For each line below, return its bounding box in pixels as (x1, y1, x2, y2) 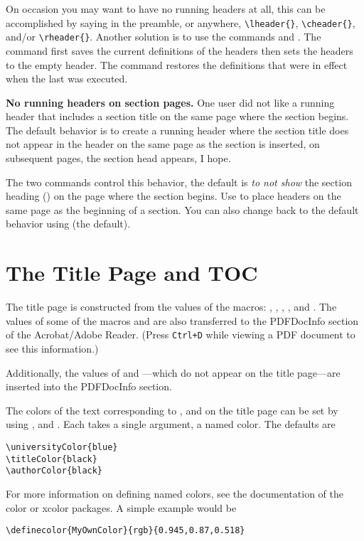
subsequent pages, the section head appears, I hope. (6, 151, 231, 166)
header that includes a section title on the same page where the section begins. (6, 109, 349, 124)
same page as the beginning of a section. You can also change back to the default (6, 202, 359, 217)
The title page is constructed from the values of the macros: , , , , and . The (6, 299, 337, 314)
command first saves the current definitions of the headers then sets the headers (6, 43, 353, 58)
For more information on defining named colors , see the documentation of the (6, 486, 343, 500)
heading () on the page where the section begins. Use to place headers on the (6, 188, 341, 203)
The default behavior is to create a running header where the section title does (6, 122, 349, 137)
